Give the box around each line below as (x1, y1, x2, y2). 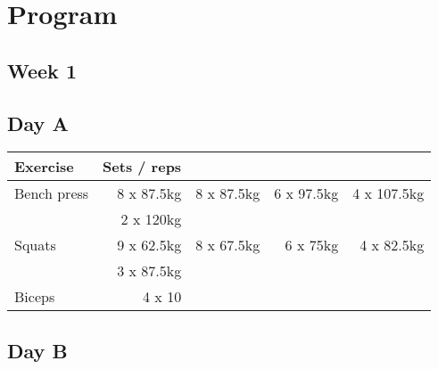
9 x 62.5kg (117, 234, 182, 256)
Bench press (14, 183, 89, 204)
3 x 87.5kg (117, 260, 182, 282)
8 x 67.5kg (195, 234, 260, 256)
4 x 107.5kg (352, 183, 425, 204)
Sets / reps (103, 156, 182, 177)
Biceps (14, 286, 55, 307)
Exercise (14, 156, 74, 177)
